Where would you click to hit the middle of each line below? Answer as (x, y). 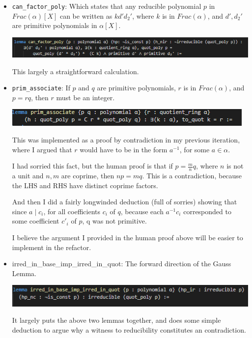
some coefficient (36, 221)
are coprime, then (88, 176)
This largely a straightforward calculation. (75, 71)
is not (235, 166)
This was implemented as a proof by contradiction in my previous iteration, (126, 140)
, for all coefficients (72, 211)
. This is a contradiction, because (192, 176)
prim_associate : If (41, 88)
